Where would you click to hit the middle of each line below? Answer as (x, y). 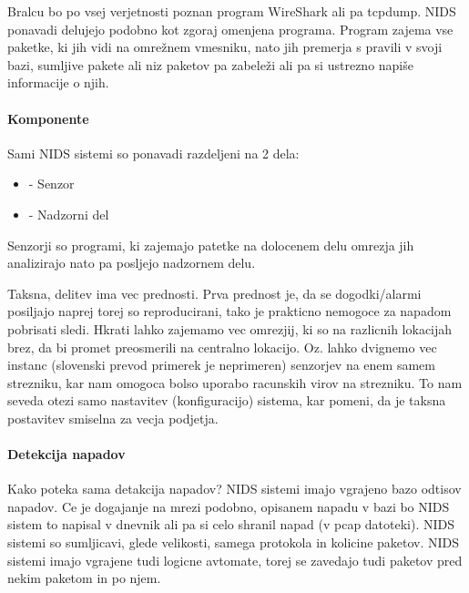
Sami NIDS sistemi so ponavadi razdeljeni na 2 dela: (153, 153)
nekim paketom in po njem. (84, 578)
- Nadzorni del (69, 214)
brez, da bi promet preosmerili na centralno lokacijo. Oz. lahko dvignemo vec (222, 347)
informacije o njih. (58, 82)
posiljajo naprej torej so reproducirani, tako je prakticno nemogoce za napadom (229, 311)
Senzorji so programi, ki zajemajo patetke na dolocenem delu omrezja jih (211, 245)
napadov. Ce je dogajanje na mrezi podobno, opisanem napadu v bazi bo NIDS (229, 506)
